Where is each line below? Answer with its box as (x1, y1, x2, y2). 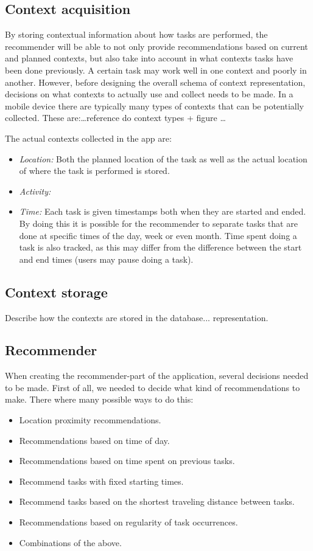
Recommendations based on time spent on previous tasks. (19, 454, 235, 467)
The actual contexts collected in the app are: (5, 131, 172, 144)
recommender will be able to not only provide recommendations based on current (5, 40, 308, 52)
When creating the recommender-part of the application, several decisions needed (5, 369, 309, 382)
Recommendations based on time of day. (19, 434, 170, 446)
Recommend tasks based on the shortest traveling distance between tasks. (19, 495, 295, 508)
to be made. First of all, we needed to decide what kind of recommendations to (5, 381, 300, 393)
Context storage (5, 282, 108, 301)
